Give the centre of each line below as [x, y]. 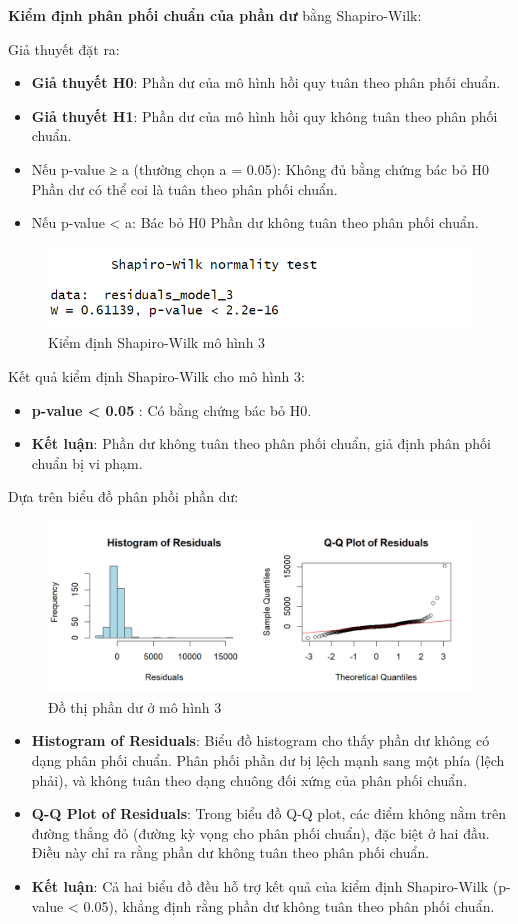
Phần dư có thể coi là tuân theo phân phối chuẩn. [184, 188]
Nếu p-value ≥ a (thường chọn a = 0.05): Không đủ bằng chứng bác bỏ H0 [260, 168]
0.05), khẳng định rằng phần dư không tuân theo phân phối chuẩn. [289, 905]
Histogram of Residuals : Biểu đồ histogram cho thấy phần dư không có [260, 740]
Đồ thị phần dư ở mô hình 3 [135, 706]
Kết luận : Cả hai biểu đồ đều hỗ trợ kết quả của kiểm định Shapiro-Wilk [260, 885]
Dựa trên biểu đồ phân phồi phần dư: [123, 496]
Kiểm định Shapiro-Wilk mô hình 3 [157, 342]
